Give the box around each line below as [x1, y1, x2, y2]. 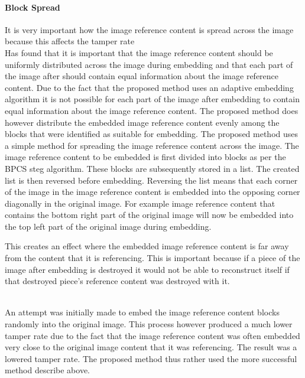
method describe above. [5, 364, 90, 376]
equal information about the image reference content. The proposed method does [5, 104, 298, 116]
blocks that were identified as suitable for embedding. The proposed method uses [5, 128, 298, 140]
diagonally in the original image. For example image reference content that [5, 197, 275, 209]
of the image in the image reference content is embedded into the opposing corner [5, 185, 300, 198]
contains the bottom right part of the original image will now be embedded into [5, 208, 294, 221]
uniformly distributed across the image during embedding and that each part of [5, 58, 293, 70]
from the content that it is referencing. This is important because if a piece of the [5, 252, 300, 264]
